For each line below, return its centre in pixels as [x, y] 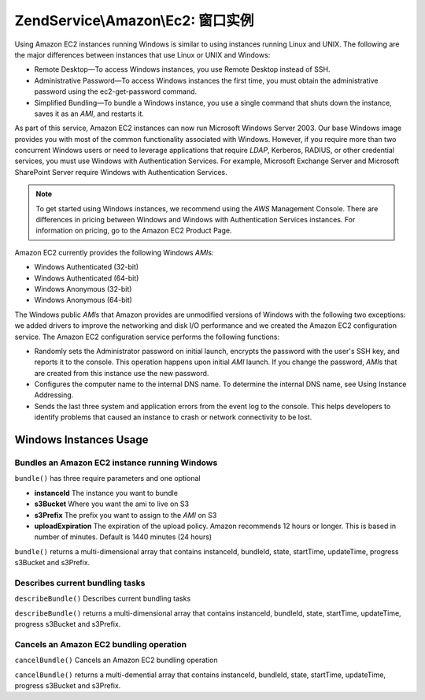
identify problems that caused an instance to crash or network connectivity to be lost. [173, 417]
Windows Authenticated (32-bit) [87, 267]
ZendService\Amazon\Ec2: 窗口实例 [134, 20]
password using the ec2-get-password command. [116, 91]
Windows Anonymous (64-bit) [83, 300]
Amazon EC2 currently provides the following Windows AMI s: [114, 252]
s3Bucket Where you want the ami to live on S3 [111, 504]
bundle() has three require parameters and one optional [107, 478]
